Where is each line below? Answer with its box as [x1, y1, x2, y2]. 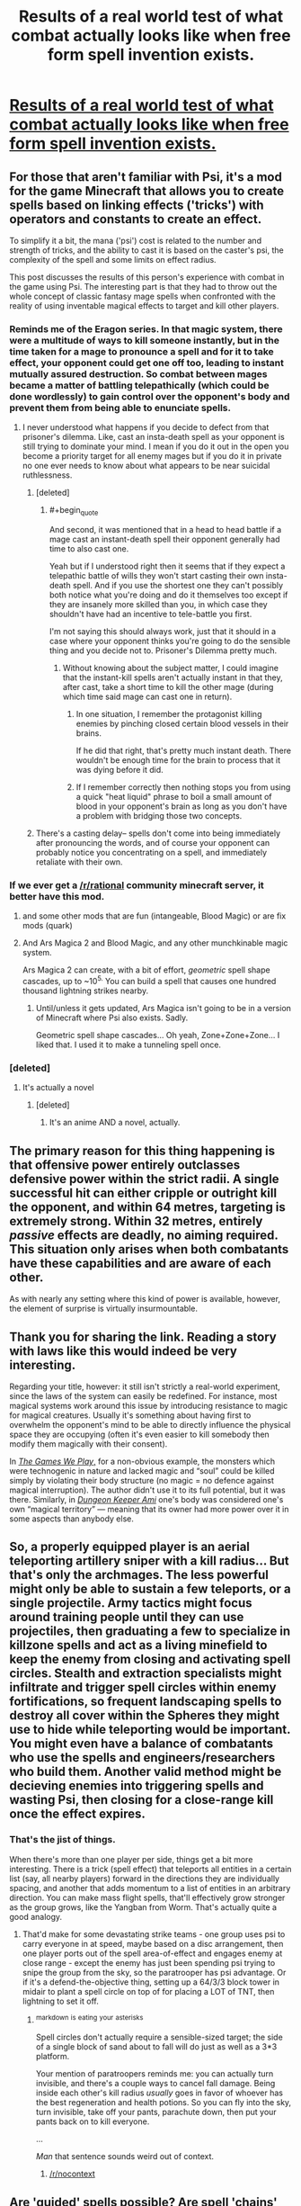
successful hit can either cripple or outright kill [9, 1185, 277, 1200]
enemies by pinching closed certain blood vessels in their [75, 718, 289, 730]
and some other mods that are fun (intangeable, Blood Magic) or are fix [22, 910, 287, 921]
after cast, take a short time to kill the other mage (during [62, 682, 274, 693]
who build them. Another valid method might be [9, 1764, 282, 1780]
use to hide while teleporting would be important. [9, 1722, 291, 1737]
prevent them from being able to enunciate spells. [9, 401, 232, 414]
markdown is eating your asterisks [35, 2013, 144, 2022]
